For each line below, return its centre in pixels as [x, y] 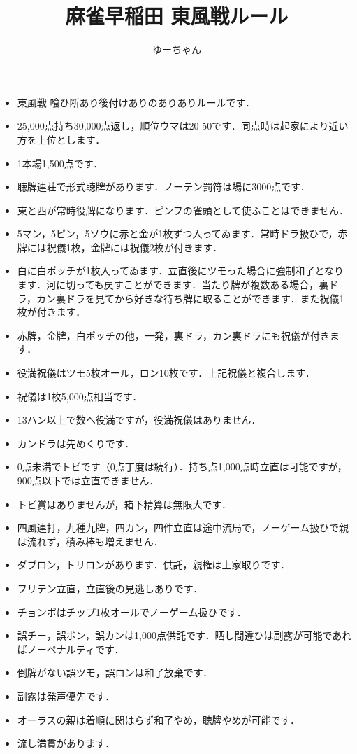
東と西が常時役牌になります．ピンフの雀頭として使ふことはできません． [183, 210]
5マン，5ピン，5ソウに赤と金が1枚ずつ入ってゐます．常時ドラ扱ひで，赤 [182, 233]
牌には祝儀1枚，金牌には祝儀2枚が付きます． [120, 247]
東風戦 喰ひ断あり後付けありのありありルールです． [136, 102]
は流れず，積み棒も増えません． [90, 541]
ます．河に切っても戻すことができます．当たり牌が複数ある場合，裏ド [178, 285]
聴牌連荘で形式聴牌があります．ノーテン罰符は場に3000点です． [163, 187]
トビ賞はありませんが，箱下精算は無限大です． [124, 504]
